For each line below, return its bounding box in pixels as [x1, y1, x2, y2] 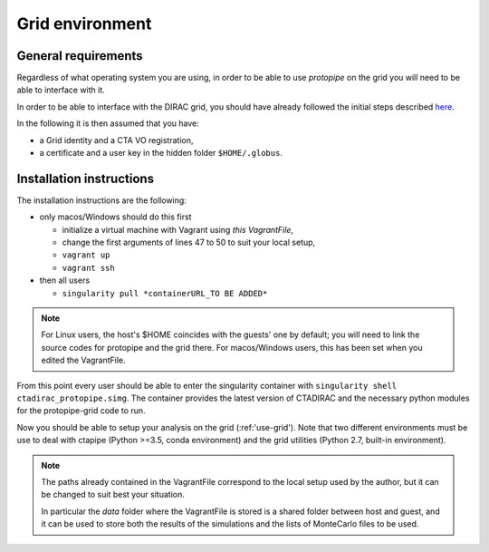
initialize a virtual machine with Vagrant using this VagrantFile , [62, 224, 294, 235]
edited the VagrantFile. [41, 354, 126, 366]
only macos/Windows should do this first [39, 211, 192, 222]
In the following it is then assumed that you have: [16, 118, 199, 129]
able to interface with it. [16, 84, 106, 95]
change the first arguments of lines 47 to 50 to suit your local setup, [62, 237, 316, 248]
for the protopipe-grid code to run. [16, 405, 146, 416]
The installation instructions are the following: [16, 195, 187, 206]
